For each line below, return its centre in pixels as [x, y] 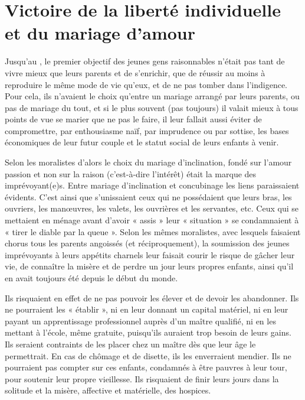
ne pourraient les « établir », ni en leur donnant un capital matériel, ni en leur [147, 309]
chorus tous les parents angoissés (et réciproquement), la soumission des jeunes [147, 243]
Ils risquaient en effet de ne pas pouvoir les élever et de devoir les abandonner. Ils [152, 297]
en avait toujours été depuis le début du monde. [91, 278]
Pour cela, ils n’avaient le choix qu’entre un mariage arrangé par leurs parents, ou [152, 96]
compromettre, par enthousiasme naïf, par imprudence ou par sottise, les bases [147, 130]
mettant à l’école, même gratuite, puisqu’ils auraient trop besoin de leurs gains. [148, 332]
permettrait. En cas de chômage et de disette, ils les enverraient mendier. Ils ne [148, 355]
